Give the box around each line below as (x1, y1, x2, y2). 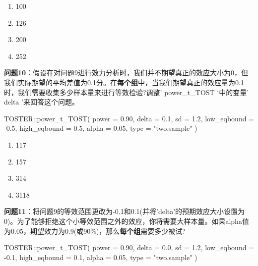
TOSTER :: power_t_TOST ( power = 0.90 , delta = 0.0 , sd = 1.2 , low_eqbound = (4, 242, 255, 253)
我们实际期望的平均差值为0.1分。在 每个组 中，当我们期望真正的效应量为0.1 (4, 77, 244, 87)
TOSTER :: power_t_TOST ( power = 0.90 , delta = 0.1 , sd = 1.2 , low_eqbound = (4, 113, 255, 123)
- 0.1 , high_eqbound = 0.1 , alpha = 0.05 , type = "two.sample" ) (4, 252, 197, 262)
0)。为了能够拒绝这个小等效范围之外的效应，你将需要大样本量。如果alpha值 (4, 215, 249, 226)
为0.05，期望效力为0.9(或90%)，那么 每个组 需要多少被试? (4, 225, 186, 236)
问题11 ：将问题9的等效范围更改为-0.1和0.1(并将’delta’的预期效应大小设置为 (4, 206, 245, 216)
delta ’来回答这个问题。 (4, 97, 79, 107)
